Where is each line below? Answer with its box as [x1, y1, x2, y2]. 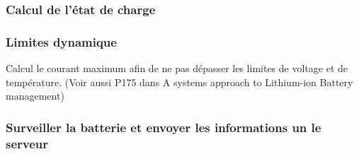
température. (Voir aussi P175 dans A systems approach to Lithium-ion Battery [6, 74, 353, 89]
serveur [6, 134, 49, 152]
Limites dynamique [6, 32, 117, 50]
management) [6, 88, 64, 103]
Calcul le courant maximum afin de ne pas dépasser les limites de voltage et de [6, 61, 348, 76]
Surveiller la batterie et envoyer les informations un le [6, 118, 321, 136]
